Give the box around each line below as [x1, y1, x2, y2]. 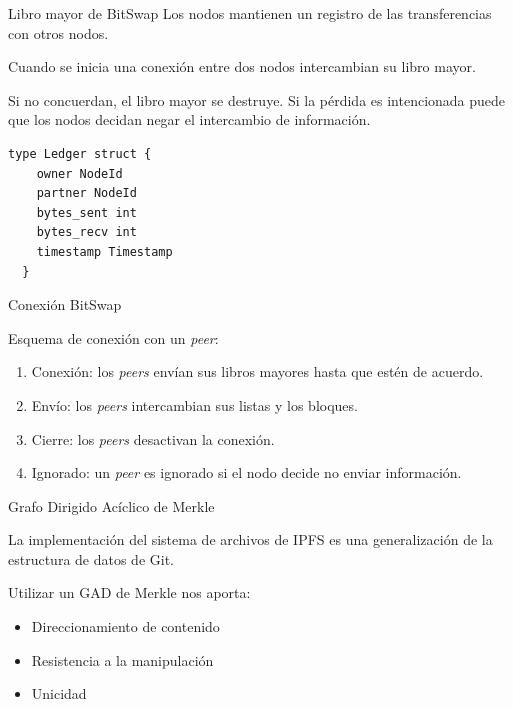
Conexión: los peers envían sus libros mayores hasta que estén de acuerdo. [31, 361, 484, 382]
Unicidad [31, 683, 87, 704]
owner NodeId [36, 166, 123, 181]
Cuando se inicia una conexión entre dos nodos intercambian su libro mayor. [8, 56, 476, 77]
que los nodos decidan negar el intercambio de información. [8, 109, 371, 130]
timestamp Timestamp [36, 244, 173, 259]
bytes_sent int [36, 205, 137, 220]
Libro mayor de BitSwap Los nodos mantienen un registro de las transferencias [8, 3, 492, 23]
